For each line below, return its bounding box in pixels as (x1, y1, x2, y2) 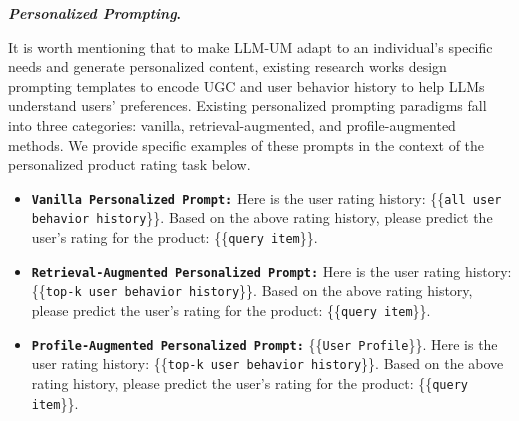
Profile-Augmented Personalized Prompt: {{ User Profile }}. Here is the (31, 333, 498, 354)
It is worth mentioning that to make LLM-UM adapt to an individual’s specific (8, 36, 493, 57)
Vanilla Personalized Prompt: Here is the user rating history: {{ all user (31, 187, 502, 208)
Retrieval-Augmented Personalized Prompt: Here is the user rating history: (31, 260, 512, 281)
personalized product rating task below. (8, 154, 251, 175)
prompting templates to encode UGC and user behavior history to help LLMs (8, 75, 485, 96)
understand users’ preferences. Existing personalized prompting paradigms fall (8, 95, 487, 116)
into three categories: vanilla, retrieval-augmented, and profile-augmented (8, 114, 456, 135)
